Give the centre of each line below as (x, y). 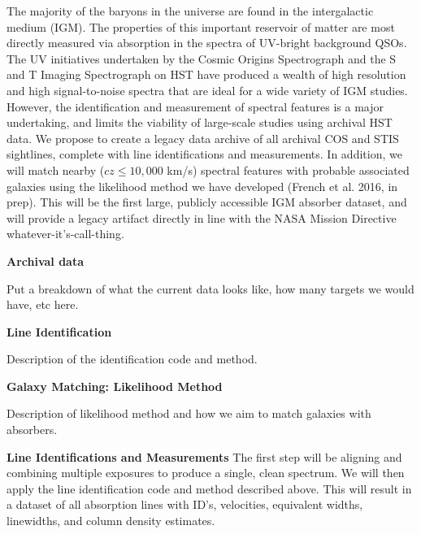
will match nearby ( (56, 169)
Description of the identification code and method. (132, 359)
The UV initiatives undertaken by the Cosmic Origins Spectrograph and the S (202, 58)
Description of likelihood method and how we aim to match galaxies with (189, 413)
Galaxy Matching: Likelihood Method (115, 386)
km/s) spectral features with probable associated (288, 169)
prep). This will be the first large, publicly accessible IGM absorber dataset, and (207, 202)
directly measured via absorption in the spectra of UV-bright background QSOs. (207, 43)
